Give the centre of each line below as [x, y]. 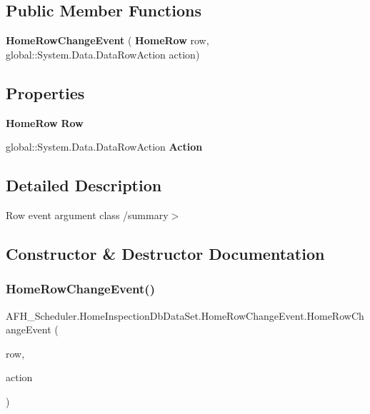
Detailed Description [84, 185]
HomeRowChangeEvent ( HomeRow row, [107, 40]
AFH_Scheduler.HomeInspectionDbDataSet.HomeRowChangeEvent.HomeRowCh [185, 315]
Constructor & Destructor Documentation [165, 253]
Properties [45, 92]
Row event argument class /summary [87, 214]
